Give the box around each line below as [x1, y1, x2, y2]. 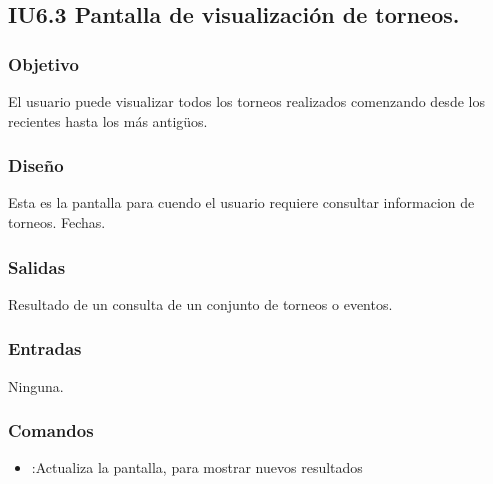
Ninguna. [8, 375, 64, 396]
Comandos [8, 418, 94, 443]
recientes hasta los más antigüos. [8, 110, 208, 131]
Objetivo [8, 51, 79, 76]
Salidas [8, 254, 66, 279]
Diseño [8, 153, 64, 178]
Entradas [8, 336, 82, 361]
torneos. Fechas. [8, 212, 106, 232]
